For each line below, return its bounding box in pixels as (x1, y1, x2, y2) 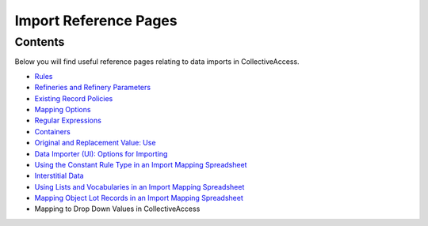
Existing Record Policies (34, 93, 113, 103)
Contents (14, 35, 65, 49)
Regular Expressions (34, 115, 102, 126)
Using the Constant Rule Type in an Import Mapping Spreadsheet (34, 160, 247, 169)
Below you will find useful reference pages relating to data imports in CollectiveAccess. (14, 57, 300, 66)
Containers (34, 126, 71, 136)
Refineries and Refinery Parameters (34, 83, 151, 92)
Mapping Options (34, 104, 91, 114)
